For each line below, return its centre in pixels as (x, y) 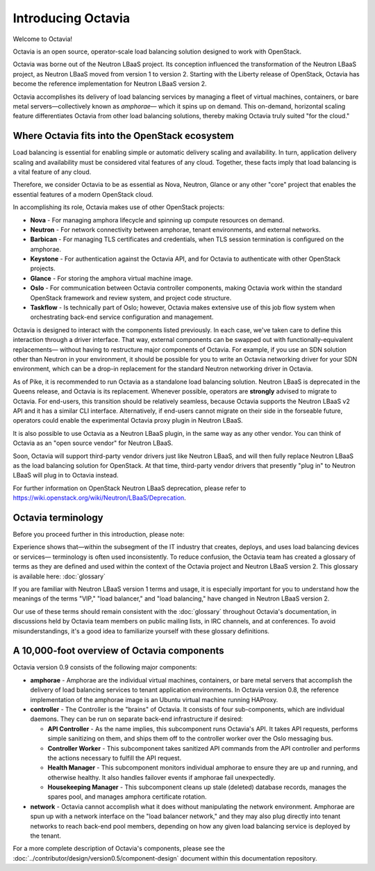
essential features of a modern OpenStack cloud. (83, 194)
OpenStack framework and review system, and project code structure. (131, 298)
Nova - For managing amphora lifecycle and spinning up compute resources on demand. (157, 220)
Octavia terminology (58, 518)
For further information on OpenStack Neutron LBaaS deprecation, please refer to (130, 488)
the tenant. (46, 836)
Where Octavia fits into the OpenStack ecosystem (123, 136)
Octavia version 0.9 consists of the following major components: (105, 667)
